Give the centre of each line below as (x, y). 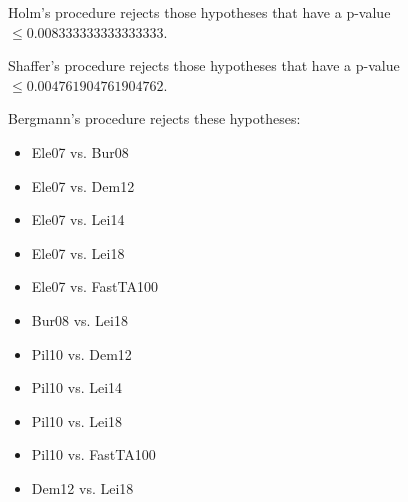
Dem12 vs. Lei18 (82, 487)
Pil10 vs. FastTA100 (93, 454)
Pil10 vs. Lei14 (77, 387)
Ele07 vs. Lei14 (78, 219)
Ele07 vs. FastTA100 (94, 286)
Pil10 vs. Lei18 (77, 420)
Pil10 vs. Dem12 (81, 353)
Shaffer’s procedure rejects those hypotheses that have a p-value (204, 65)
